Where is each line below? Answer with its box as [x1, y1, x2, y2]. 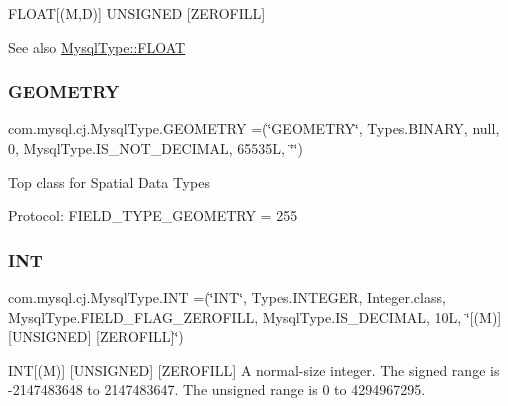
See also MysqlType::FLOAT [8, 36, 186, 57]
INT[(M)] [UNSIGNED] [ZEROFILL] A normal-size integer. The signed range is [8, 359, 500, 380]
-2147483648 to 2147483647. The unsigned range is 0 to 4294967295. [8, 379, 426, 400]
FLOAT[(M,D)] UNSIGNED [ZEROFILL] [8, 3, 266, 23]
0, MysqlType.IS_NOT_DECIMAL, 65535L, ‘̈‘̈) [8, 138, 303, 158]
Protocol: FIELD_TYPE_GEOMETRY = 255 [8, 205, 298, 226]
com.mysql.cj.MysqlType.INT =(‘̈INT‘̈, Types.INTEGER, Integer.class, [8, 287, 446, 307]
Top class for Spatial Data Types [8, 171, 210, 192]
